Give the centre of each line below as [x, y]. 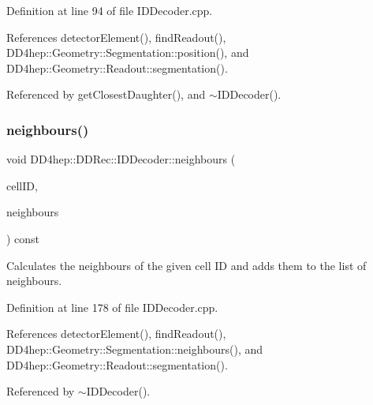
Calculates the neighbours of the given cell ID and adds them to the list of [186, 265]
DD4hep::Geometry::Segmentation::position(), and [128, 52]
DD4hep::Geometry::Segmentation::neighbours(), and [135, 349]
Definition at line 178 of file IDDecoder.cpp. [112, 307]
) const [23, 238]
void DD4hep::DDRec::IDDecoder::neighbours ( [121, 159]
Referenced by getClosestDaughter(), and [106, 94]
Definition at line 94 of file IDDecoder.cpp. [110, 10]
